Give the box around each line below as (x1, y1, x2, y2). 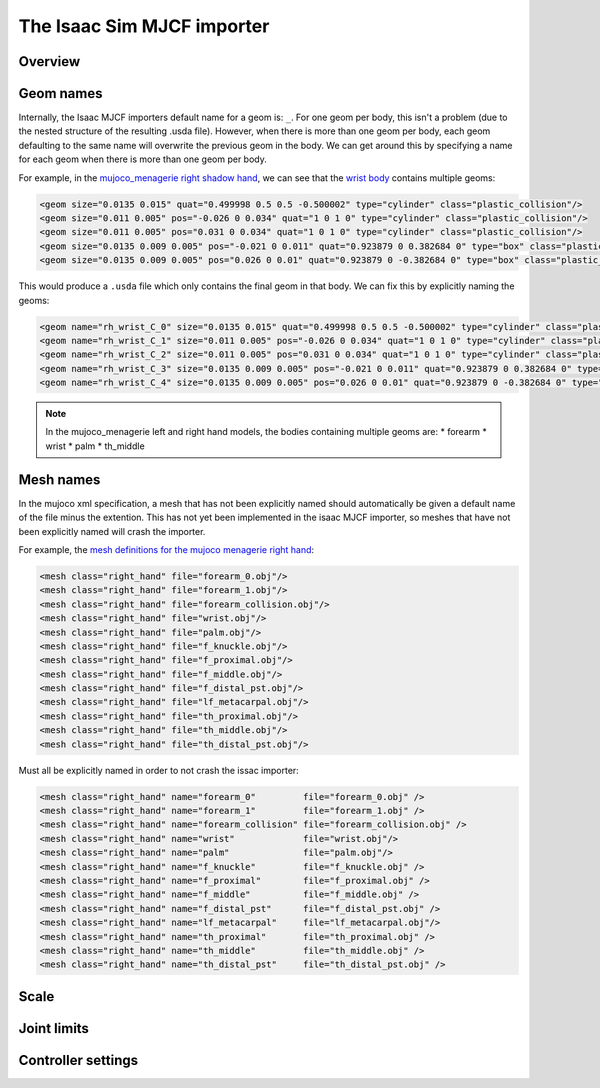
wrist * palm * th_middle (45, 440, 145, 452)
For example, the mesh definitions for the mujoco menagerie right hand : (18, 543, 315, 555)
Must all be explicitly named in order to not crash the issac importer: (18, 764, 299, 776)
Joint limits (18, 1020, 90, 1037)
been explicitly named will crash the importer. (18, 525, 206, 537)
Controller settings (18, 1051, 139, 1069)
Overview (18, 53, 81, 70)
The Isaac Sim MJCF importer (18, 15, 270, 37)
